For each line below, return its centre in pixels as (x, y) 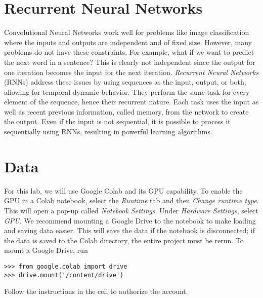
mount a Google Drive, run (46, 250)
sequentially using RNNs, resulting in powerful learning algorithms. (108, 132)
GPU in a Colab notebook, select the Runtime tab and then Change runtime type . (131, 200)
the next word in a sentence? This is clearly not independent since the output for (130, 62)
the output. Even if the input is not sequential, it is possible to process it (117, 121)
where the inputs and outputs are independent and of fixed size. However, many (128, 42)
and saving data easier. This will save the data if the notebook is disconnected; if (129, 230)
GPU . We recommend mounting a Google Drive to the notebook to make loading (130, 220)
